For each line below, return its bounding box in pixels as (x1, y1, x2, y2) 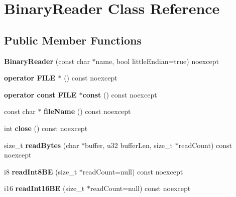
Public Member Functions (4, 32, 142, 47)
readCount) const (178, 139, 232, 150)
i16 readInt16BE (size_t (4, 183, 85, 193)
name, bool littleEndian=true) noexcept (95, 55, 219, 66)
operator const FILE (4, 89, 77, 99)
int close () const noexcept (4, 122, 88, 133)
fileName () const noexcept (44, 106, 131, 116)
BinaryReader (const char (4, 55, 90, 66)
